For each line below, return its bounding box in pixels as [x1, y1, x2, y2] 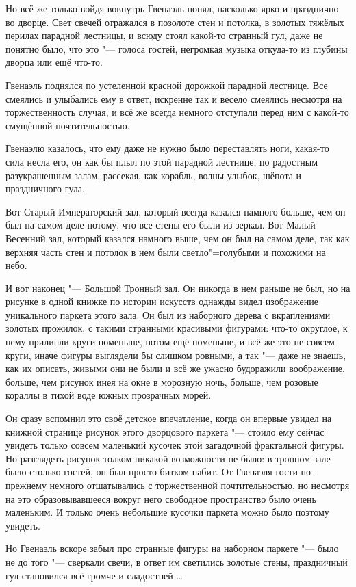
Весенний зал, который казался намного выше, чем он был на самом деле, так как [5, 231, 350, 245]
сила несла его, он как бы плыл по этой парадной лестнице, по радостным [5, 154, 318, 168]
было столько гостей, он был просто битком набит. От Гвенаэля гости [5, 465, 298, 479]
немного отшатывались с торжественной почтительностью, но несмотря [49, 478, 350, 492]
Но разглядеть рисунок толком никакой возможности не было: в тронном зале [5, 451, 331, 465]
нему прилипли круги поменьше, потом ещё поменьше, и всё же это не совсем [5, 335, 335, 349]
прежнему [5, 478, 47, 492]
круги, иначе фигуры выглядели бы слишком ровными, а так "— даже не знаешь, [5, 348, 346, 362]
